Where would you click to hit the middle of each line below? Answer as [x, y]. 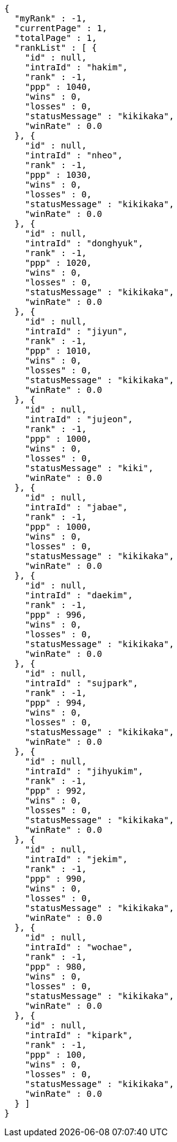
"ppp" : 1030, [58, 175]
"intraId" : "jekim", [76, 859]
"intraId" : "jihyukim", [84, 771]
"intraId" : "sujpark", [81, 683]
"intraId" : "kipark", [79, 1035]
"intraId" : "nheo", [74, 155]
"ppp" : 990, [56, 879]
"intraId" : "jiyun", [76, 331]
